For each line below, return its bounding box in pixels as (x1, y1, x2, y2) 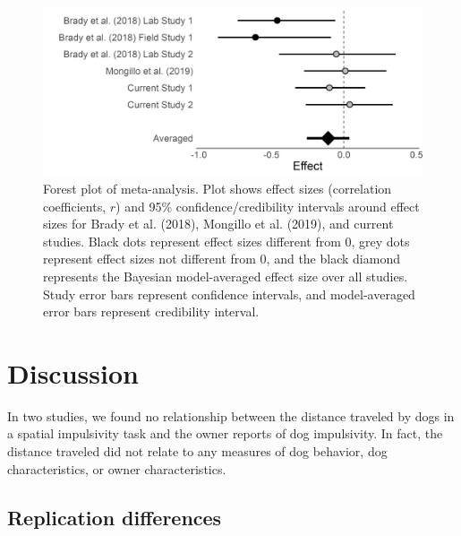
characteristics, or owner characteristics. (7, 459, 226, 478)
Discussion (7, 354, 139, 391)
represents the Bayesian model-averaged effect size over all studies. (43, 266, 408, 285)
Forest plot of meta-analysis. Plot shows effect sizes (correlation (43, 178, 392, 197)
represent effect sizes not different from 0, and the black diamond (43, 249, 400, 268)
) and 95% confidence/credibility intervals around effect (115, 196, 420, 215)
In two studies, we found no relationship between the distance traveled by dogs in (7, 406, 455, 425)
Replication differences (7, 503, 222, 531)
